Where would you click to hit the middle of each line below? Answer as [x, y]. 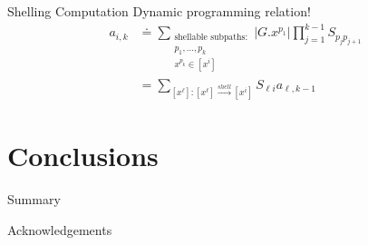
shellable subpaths [210, 38]
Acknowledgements [60, 229]
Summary [34, 199]
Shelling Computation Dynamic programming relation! [159, 11]
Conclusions [83, 156]
